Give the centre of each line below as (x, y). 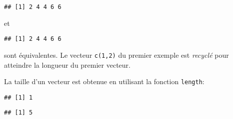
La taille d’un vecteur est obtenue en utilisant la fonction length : (104, 81)
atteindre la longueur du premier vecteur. (67, 64)
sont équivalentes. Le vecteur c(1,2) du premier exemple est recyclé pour (116, 55)
